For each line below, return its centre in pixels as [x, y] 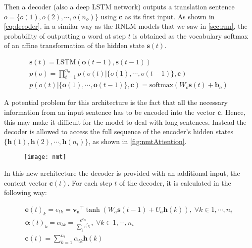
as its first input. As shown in [170, 16]
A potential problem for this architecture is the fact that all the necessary [116, 102]
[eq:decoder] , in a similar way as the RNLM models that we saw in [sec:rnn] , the [126, 26]
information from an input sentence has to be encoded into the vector [110, 112]
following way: [25, 192]
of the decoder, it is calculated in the [175, 182]
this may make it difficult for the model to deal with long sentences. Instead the [125, 122]
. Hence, [233, 112]
